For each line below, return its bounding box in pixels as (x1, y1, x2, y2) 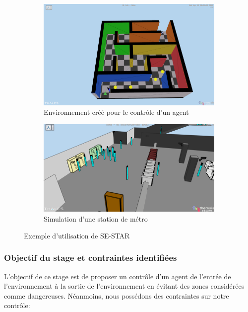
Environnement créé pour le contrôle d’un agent (44, 107, 189, 117)
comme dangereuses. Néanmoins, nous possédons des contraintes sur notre (4, 290, 229, 301)
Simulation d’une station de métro (44, 214, 148, 224)
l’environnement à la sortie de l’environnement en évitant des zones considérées (4, 281, 245, 291)
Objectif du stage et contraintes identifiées (4, 251, 177, 264)
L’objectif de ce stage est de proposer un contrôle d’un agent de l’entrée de (4, 271, 231, 281)
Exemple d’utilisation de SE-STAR (24, 230, 130, 240)
